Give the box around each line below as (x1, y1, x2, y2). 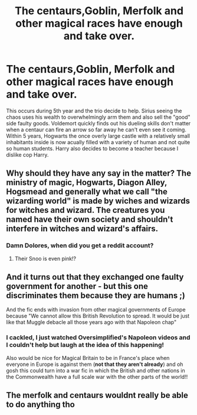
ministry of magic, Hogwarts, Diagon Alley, (6, 177, 167, 187)
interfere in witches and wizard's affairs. (6, 223, 159, 234)
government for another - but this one (6, 281, 149, 291)
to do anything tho (6, 400, 75, 410)
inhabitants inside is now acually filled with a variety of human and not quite (6, 138, 191, 145)
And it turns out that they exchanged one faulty (6, 272, 184, 282)
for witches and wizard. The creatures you (6, 205, 165, 215)
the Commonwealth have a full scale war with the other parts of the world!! (6, 373, 188, 380)
